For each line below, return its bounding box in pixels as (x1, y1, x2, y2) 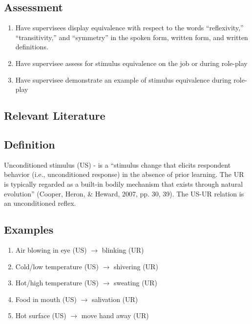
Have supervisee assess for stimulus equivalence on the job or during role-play (15, 58, 248, 68)
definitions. (15, 42, 48, 52)
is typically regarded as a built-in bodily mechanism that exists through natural (4, 178, 243, 189)
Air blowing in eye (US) (15, 244, 87, 255)
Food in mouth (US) (15, 294, 77, 304)
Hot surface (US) (15, 310, 66, 321)
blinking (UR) (102, 244, 144, 255)
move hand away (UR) (81, 310, 149, 321)
